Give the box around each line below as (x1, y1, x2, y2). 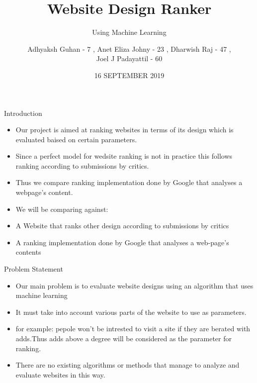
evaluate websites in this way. (15, 369, 105, 380)
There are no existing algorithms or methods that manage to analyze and (15, 360, 240, 370)
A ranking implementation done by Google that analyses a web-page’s (15, 237, 229, 247)
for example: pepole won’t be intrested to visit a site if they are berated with (15, 323, 251, 334)
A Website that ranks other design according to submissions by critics (15, 220, 229, 231)
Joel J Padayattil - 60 (96, 53, 163, 64)
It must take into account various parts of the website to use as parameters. (15, 306, 247, 317)
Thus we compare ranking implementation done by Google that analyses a (15, 177, 243, 188)
